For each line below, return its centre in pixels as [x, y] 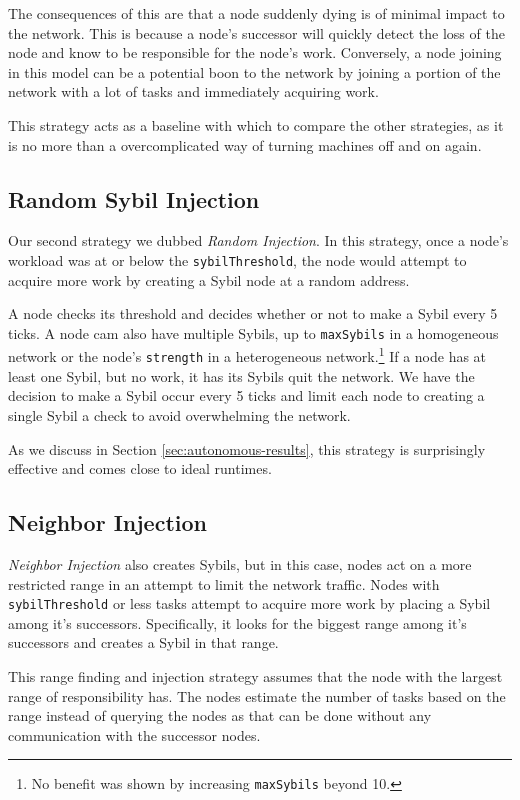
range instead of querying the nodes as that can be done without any [220, 715]
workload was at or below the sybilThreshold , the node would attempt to [237, 259]
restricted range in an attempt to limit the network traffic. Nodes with [224, 583]
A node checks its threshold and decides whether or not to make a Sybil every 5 [253, 313]
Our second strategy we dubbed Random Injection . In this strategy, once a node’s [258, 240]
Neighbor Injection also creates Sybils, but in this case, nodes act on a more [240, 563]
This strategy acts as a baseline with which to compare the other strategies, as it [256, 124]
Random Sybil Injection [134, 198]
